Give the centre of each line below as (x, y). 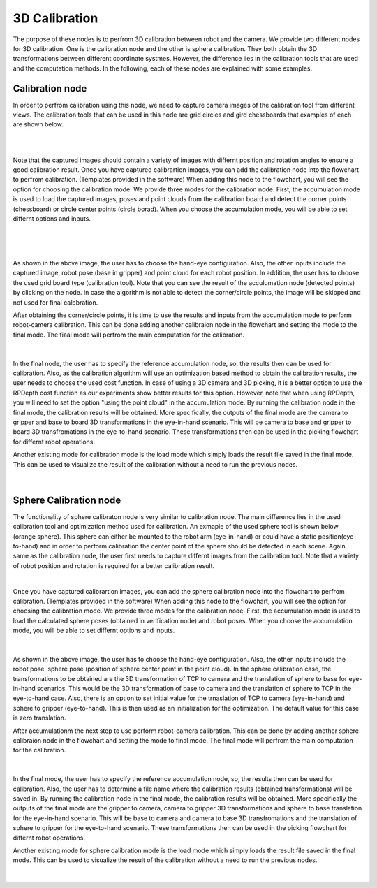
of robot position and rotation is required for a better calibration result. (114, 565)
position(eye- (337, 536)
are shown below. (38, 124)
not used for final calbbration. (56, 302)
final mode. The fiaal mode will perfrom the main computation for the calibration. (129, 335)
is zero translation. (39, 718)
